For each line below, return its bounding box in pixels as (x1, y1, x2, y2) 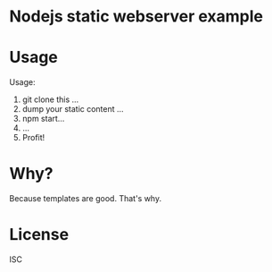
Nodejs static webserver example (9, 6, 263, 27)
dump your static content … (21, 104, 124, 115)
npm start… (21, 114, 65, 124)
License (9, 225, 70, 245)
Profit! (21, 132, 45, 143)
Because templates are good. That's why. (9, 193, 162, 204)
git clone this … (21, 94, 79, 105)
